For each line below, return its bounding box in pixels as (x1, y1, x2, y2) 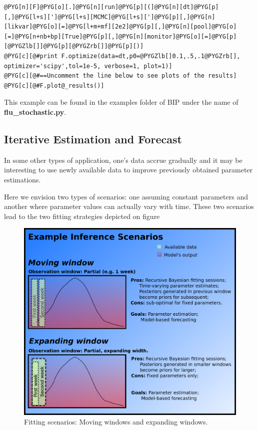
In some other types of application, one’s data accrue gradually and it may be (4, 154, 242, 165)
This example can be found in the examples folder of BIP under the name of (4, 97, 238, 107)
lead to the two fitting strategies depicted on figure (4, 210, 160, 221)
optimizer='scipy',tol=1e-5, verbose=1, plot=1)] (4, 62, 172, 70)
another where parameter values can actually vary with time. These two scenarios (4, 201, 254, 211)
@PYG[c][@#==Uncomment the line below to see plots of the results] (4, 72, 237, 80)
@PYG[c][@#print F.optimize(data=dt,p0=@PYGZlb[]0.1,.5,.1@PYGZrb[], (4, 52, 240, 60)
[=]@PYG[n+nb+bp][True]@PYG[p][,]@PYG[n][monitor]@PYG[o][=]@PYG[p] (4, 33, 237, 40)
